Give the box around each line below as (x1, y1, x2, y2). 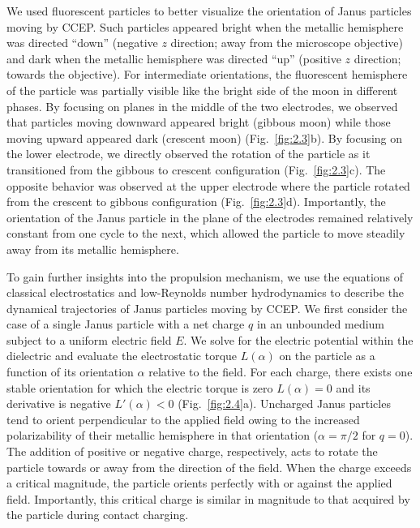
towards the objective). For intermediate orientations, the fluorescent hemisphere (6, 66, 408, 83)
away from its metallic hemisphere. (6, 240, 179, 257)
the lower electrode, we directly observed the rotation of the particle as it (6, 145, 371, 162)
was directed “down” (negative (6, 34, 158, 51)
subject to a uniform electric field (6, 331, 172, 348)
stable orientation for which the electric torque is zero (6, 379, 273, 396)
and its (336, 379, 371, 396)
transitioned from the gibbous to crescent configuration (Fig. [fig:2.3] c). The (6, 161, 386, 178)
